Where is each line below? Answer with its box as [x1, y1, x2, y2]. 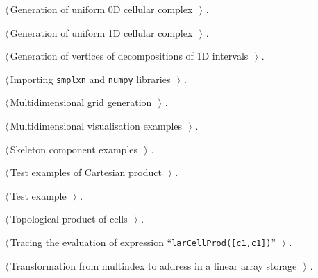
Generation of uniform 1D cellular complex [10, 25, 193, 40]
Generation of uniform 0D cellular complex [10, 2, 193, 16]
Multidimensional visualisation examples [10, 119, 183, 133]
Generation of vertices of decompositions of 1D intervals [10, 49, 249, 63]
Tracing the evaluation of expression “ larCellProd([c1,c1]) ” [10, 235, 276, 249]
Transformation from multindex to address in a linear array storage [10, 258, 297, 272]
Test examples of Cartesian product [10, 165, 162, 180]
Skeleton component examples [10, 141, 138, 156]
